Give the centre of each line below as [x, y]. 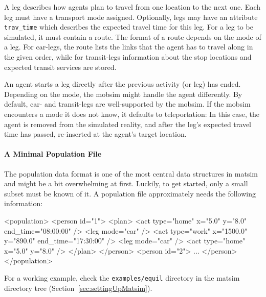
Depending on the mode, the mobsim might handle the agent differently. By [123, 94]
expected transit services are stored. [60, 67]
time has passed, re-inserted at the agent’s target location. [95, 134]
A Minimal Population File [53, 154]
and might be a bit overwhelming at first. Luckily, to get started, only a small [126, 183]
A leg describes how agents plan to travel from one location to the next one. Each [132, 7]
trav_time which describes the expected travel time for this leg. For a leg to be [129, 27]
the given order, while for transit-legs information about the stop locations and [128, 57]
